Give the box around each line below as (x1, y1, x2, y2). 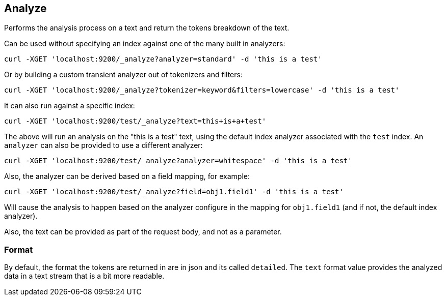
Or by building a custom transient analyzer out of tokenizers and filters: (4, 70, 243, 79)
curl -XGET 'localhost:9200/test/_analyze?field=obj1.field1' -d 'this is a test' (4, 188, 344, 196)
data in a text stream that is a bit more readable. (4, 272, 165, 281)
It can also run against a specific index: (4, 101, 135, 110)
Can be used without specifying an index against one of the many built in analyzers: (4, 39, 285, 48)
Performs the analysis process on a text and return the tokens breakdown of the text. (4, 23, 290, 33)
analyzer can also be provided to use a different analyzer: (4, 141, 203, 150)
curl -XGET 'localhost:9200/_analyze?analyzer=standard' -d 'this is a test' (4, 55, 322, 64)
